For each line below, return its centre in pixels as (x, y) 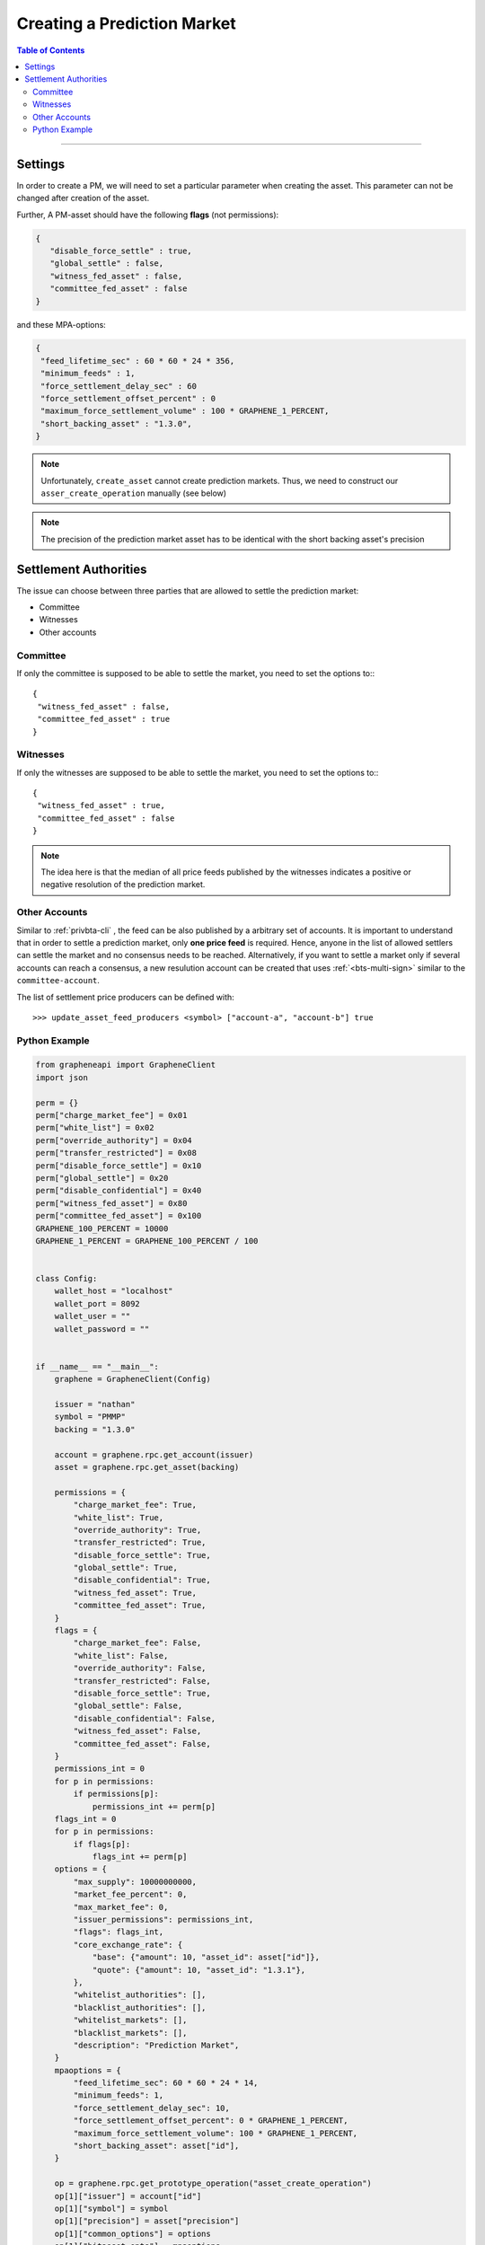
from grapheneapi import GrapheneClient (125, 1065)
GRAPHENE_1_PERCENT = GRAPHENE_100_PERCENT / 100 (147, 1241)
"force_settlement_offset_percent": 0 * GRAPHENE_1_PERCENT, (211, 2121)
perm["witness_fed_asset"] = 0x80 (111, 1203)
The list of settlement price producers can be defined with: (126, 997)
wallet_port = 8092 (97, 1303)
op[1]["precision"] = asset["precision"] (147, 2221)
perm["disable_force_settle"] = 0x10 (119, 1166)
